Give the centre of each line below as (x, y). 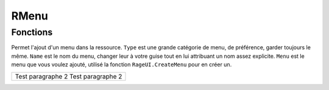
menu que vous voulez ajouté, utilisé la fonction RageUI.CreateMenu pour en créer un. (122, 64)
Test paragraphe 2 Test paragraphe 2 (69, 76)
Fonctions (32, 32)
